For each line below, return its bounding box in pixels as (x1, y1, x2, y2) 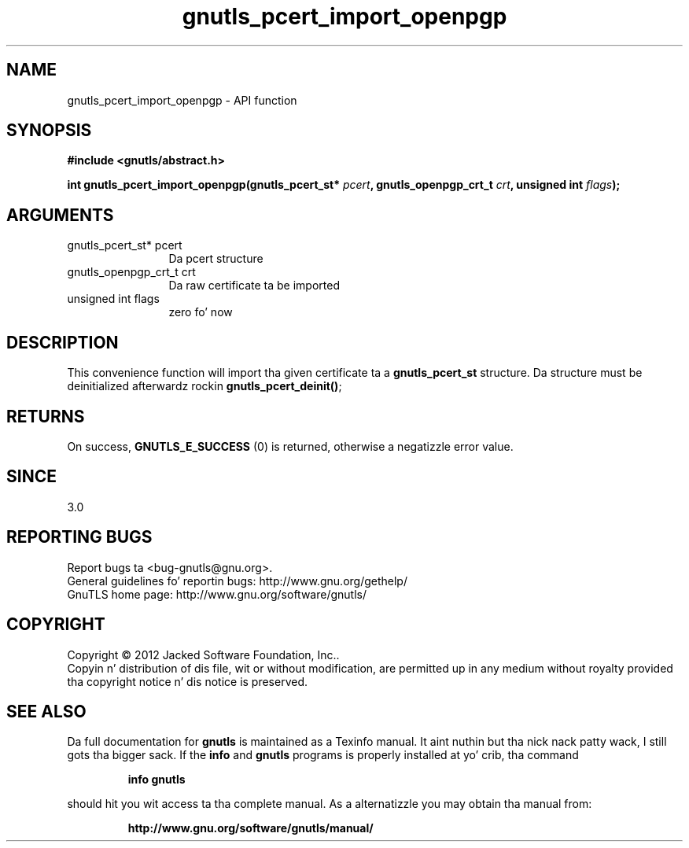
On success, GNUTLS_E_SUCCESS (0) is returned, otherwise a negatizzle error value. (67, 439, 514, 453)
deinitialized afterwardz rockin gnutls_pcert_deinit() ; (67, 379, 342, 393)
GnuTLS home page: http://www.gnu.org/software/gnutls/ (67, 587, 367, 601)
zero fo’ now (168, 305, 233, 319)
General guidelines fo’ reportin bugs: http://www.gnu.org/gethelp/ (67, 573, 407, 588)
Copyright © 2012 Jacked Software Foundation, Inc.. (67, 647, 340, 662)
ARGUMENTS (6, 205, 114, 225)
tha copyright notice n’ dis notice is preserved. (67, 674, 308, 688)
